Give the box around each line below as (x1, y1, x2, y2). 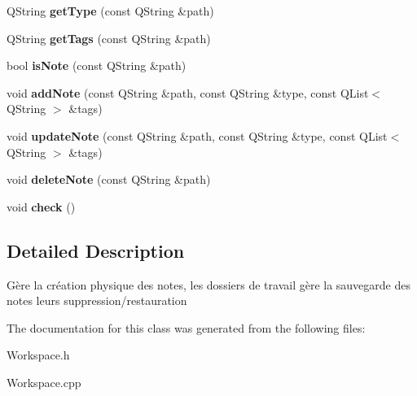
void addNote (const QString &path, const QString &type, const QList (7, 84, 369, 101)
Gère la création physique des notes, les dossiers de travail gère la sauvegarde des (7, 276, 411, 293)
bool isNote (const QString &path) (7, 57, 187, 74)
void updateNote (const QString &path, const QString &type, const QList (7, 127, 388, 144)
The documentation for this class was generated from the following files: (7, 319, 366, 336)
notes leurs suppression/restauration (7, 292, 187, 309)
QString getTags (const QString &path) (7, 29, 211, 46)
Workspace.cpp (7, 373, 81, 390)
